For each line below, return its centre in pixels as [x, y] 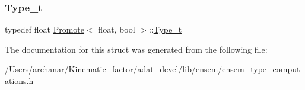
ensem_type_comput [261, 69]
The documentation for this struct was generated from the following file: [136, 49]
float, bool [117, 29]
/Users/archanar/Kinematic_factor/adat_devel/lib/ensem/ [114, 69]
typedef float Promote [45, 29]
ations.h [19, 81]
